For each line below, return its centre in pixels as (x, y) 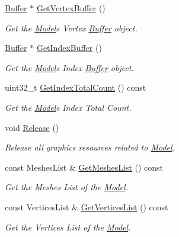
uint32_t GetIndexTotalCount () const (76, 87)
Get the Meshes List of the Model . (66, 187)
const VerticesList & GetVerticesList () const (87, 206)
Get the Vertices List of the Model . (68, 227)
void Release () (32, 127)
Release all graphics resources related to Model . (90, 147)
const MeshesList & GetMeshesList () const (84, 167)
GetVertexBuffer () (71, 8)
